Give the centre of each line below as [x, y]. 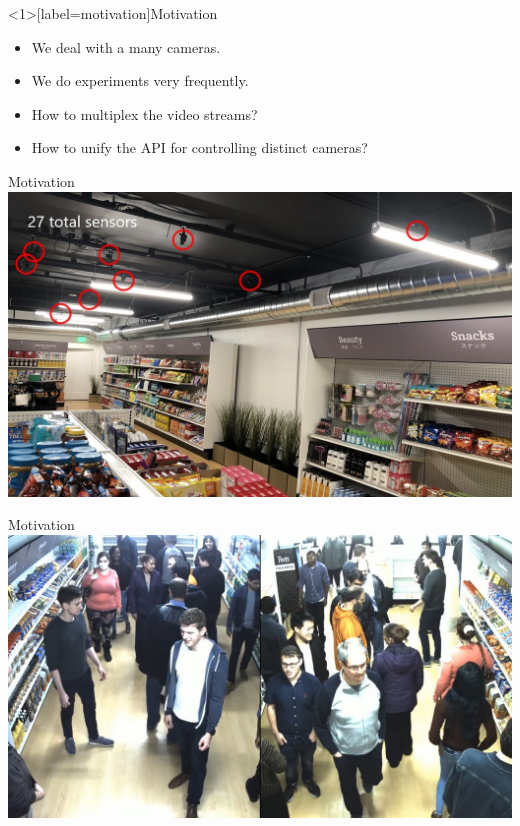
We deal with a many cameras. [126, 46]
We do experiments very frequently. [140, 80]
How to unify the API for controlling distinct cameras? [199, 147]
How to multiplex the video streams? [144, 113]
